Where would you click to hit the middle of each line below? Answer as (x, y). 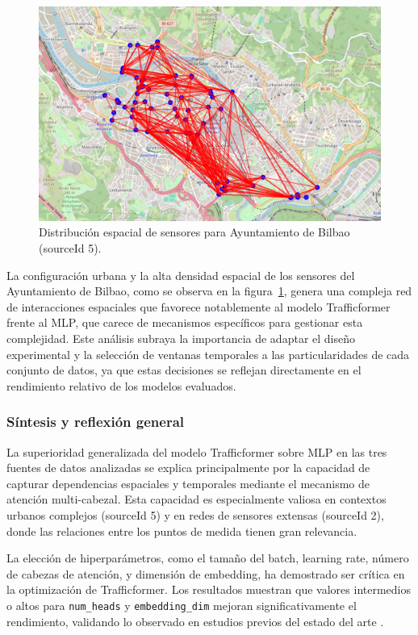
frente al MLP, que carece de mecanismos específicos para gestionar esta (185, 322)
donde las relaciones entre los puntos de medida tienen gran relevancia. (182, 531)
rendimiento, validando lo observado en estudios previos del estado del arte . (195, 621)
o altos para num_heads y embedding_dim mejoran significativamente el (182, 605)
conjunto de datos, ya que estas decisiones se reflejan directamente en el (184, 370)
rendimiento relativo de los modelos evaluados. (121, 385)
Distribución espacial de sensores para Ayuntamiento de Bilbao (194, 232)
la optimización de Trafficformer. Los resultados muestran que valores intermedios (209, 589)
